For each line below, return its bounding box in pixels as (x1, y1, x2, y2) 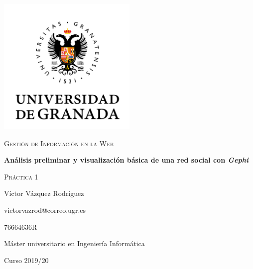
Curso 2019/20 (4, 255, 49, 265)
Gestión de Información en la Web (4, 138, 114, 148)
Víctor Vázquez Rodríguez (4, 188, 84, 198)
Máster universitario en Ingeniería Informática (4, 238, 145, 249)
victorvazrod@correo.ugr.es (4, 204, 86, 215)
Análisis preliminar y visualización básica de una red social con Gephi (4, 155, 249, 165)
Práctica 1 (4, 171, 38, 181)
